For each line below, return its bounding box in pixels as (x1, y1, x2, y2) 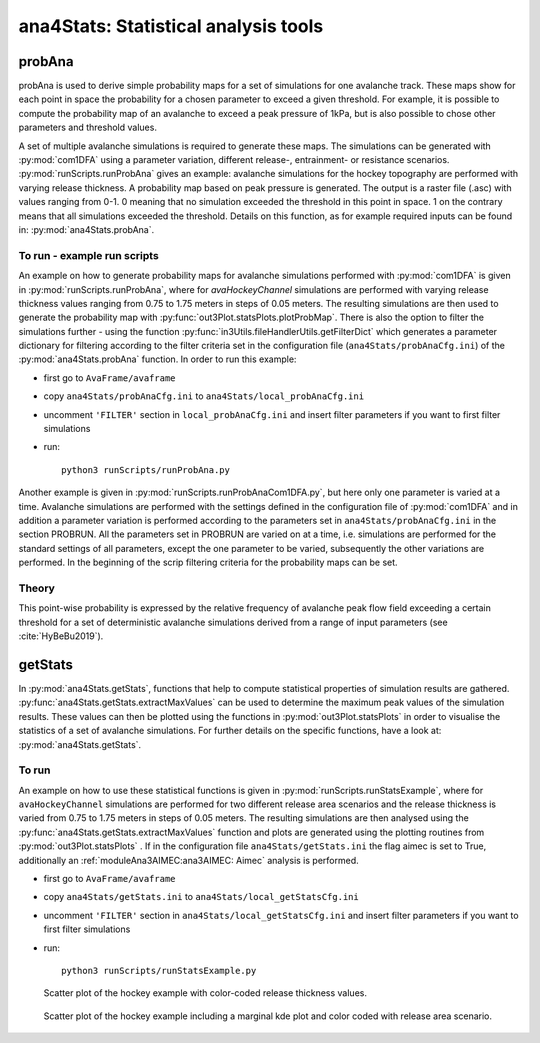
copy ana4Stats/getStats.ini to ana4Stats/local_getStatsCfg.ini (43, 891, 359, 903)
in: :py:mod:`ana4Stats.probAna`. (18, 223, 155, 235)
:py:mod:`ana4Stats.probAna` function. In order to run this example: (18, 353, 297, 365)
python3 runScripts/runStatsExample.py (61, 965, 257, 976)
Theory (18, 581, 55, 595)
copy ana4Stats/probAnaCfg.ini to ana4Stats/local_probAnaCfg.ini (43, 390, 365, 402)
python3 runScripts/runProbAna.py (61, 464, 230, 475)
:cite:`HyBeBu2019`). (18, 630, 104, 642)
